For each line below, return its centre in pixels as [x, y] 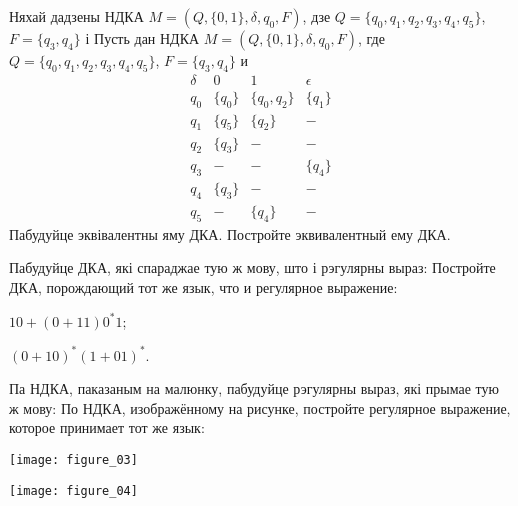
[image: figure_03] [73, 460]
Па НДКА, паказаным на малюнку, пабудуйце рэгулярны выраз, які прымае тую [254, 388]
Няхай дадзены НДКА [76, 16]
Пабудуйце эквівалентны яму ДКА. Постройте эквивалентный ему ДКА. [230, 233]
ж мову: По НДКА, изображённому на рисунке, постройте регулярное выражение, [260, 407]
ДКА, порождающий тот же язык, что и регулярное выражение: [203, 286]
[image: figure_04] [73, 490]
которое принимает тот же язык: [107, 427]
